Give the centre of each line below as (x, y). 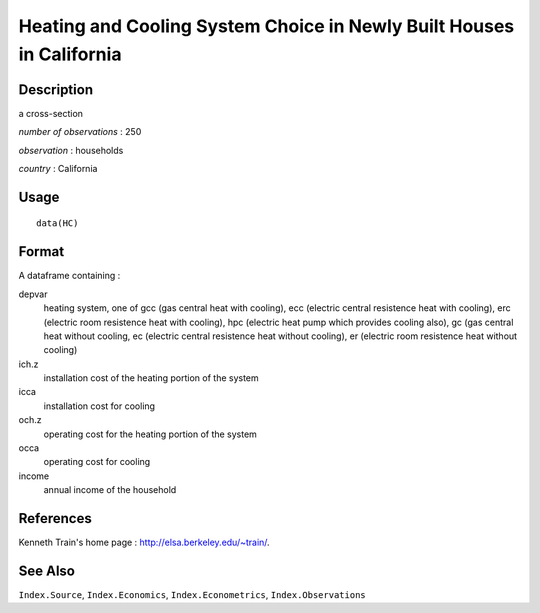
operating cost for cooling (97, 462)
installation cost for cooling (99, 406)
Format (41, 251)
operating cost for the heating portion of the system (150, 434)
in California (70, 54)
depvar (33, 294)
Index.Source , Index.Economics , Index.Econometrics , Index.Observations (192, 595)
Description (56, 89)
